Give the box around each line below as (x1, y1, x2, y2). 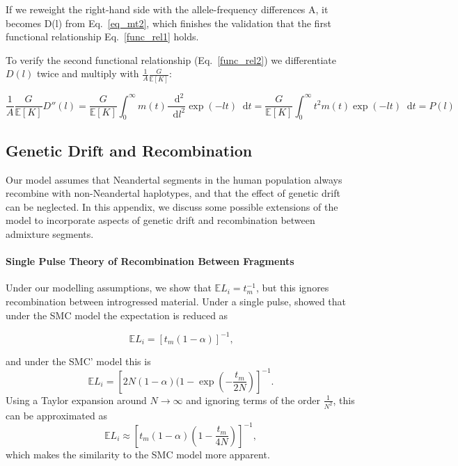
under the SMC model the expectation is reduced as (6, 307, 228, 322)
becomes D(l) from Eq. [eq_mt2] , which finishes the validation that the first (6, 15, 331, 30)
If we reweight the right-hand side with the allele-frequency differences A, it (6, 2, 329, 16)
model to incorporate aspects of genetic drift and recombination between (6, 213, 315, 227)
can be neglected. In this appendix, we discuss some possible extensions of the (6, 199, 338, 214)
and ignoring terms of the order (186, 392, 320, 407)
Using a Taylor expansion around (6, 392, 147, 407)
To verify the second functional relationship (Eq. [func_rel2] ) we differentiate (6, 52, 337, 67)
